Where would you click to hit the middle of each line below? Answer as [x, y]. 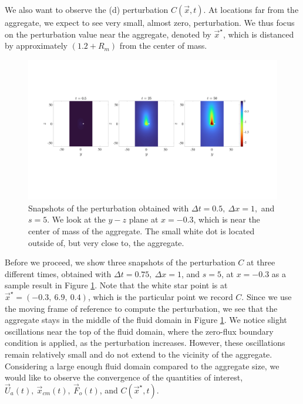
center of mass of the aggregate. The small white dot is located [142, 231]
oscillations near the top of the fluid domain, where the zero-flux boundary [139, 331]
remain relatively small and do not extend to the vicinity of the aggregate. [139, 354]
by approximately [36, 46]
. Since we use [267, 297]
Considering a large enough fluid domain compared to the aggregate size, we [142, 366]
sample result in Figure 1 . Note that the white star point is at [116, 285]
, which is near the [227, 219]
